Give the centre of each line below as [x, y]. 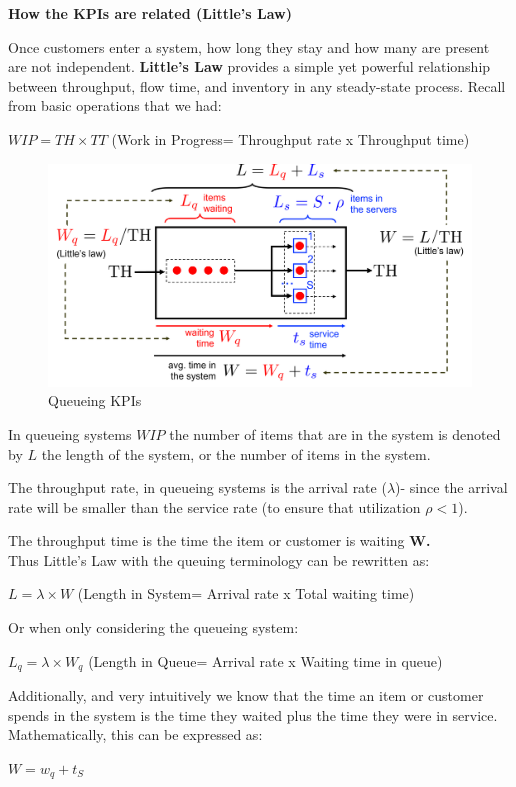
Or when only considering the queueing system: [153, 627]
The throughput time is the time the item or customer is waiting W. [219, 540]
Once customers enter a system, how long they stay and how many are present [249, 46]
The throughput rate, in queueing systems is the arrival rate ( [197, 487]
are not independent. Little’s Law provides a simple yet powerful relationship [249, 66]
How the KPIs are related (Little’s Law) [150, 13]
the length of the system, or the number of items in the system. [236, 453]
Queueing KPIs [95, 400]
